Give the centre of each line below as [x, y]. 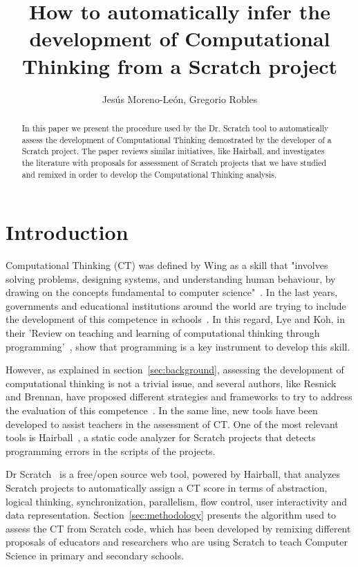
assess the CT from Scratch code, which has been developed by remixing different [178, 528]
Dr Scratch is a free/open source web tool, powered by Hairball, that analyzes [173, 474]
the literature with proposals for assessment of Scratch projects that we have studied [174, 162]
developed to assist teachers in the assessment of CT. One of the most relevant [172, 424]
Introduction [67, 232]
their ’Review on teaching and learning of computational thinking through [163, 333]
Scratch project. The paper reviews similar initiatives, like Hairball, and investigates [173, 151]
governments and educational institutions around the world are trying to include [176, 305]
